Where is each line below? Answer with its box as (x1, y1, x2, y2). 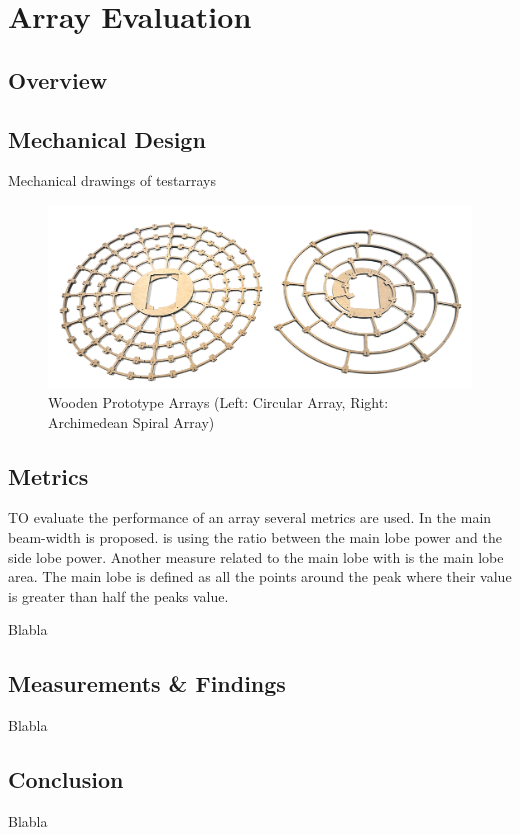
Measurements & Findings (8, 668, 286, 699)
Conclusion (8, 764, 124, 795)
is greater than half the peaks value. (8, 585, 229, 606)
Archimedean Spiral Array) (48, 411, 215, 432)
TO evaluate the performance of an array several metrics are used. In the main (8, 507, 492, 528)
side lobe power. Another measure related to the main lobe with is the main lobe (8, 546, 504, 567)
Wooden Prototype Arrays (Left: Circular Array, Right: (48, 391, 389, 412)
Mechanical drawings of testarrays (8, 170, 217, 191)
